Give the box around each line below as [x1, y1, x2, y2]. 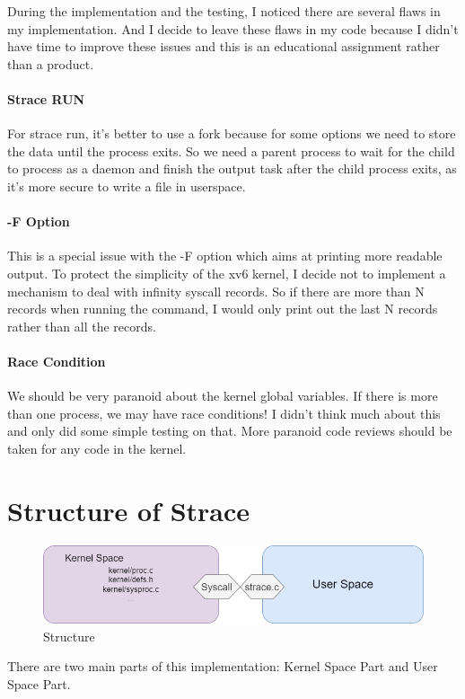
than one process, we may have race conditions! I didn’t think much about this [7, 403, 441, 422]
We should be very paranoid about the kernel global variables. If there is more [7, 386, 438, 405]
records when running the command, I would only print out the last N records [7, 299, 438, 318]
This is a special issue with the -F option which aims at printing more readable [7, 246, 443, 265]
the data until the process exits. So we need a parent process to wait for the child [7, 141, 455, 160]
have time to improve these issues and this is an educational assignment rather [7, 37, 440, 56]
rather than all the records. [7, 316, 156, 335]
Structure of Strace [7, 491, 250, 528]
